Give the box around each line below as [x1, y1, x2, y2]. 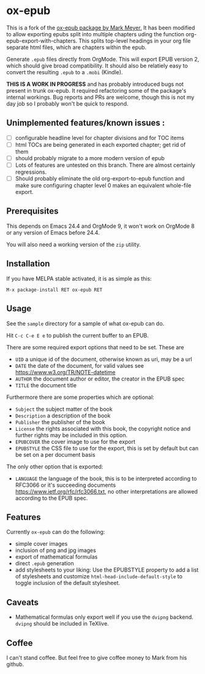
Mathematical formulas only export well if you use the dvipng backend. [15, 613, 194, 621]
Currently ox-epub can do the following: [6, 529, 105, 536]
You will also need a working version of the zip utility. [6, 241, 141, 248]
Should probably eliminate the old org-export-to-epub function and [15, 175, 185, 182]
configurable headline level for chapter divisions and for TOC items [15, 134, 185, 141]
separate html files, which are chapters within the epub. [6, 44, 147, 51]
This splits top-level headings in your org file [78, 37, 191, 44]
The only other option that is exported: [6, 463, 103, 470]
